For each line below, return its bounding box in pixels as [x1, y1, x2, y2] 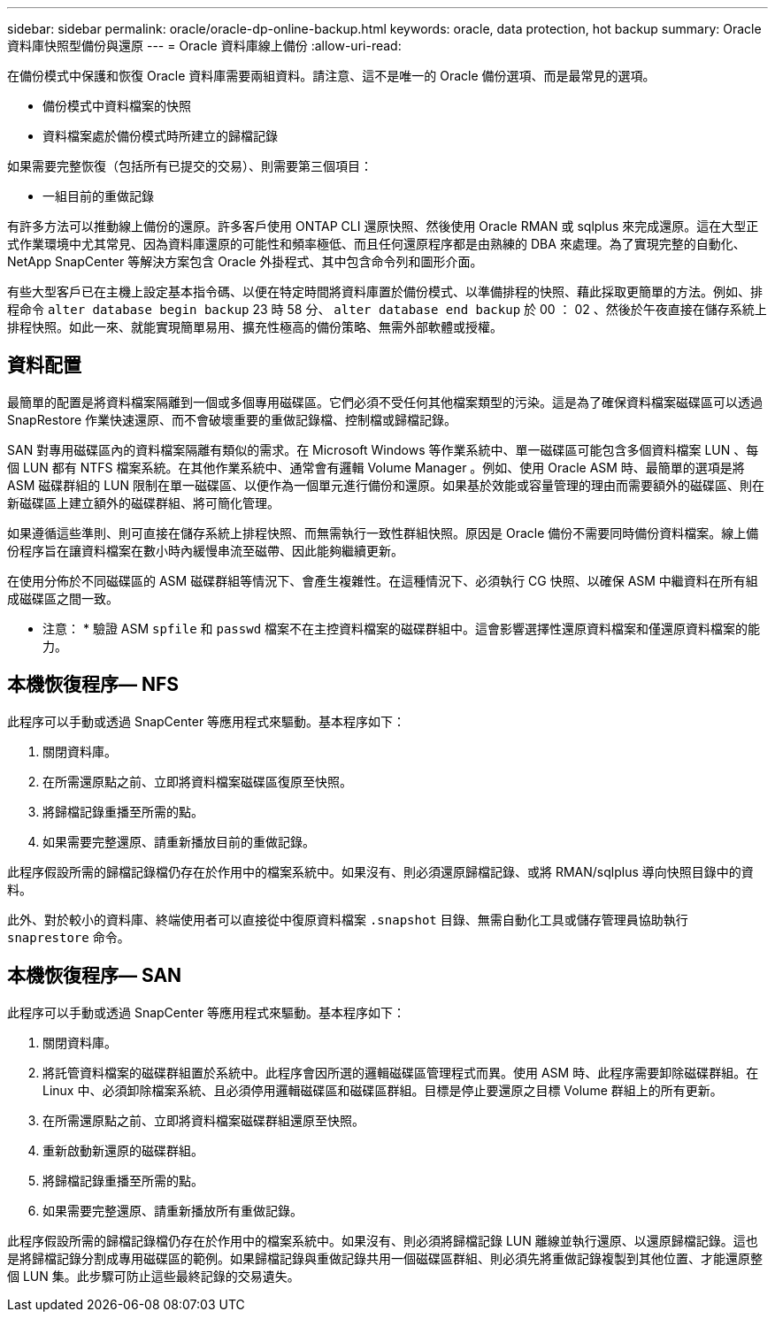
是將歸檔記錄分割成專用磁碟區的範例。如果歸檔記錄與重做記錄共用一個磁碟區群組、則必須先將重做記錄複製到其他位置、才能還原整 [7, 1250, 763, 1266]
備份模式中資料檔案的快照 [42, 98, 191, 113]
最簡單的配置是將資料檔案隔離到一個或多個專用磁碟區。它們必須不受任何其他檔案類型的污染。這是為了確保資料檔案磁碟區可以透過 [7, 394, 763, 410]
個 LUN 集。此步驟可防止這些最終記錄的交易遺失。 [7, 1268, 300, 1284]
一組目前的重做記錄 [42, 188, 154, 203]
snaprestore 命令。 [7, 929, 130, 945]
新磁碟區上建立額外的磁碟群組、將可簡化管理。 [7, 495, 280, 510]
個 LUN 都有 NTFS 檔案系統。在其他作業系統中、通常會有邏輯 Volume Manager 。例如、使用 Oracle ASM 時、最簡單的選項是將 [7, 459, 745, 475]
